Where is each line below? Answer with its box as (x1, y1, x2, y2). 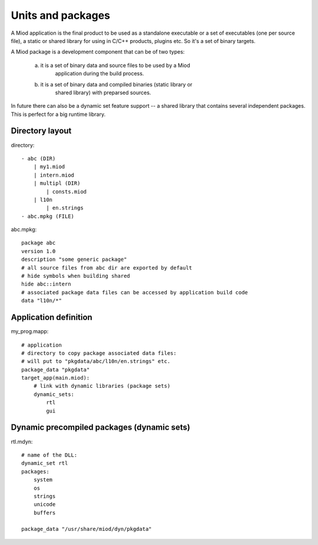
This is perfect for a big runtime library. (11, 111, 106, 118)
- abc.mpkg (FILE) (21, 212, 75, 220)
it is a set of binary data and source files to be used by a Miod (40, 62, 191, 69)
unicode (33, 501, 56, 508)
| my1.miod (33, 164, 65, 170)
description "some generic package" (21, 256, 127, 263)
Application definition (11, 313, 92, 323)
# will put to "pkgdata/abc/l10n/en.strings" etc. (21, 358, 171, 365)
